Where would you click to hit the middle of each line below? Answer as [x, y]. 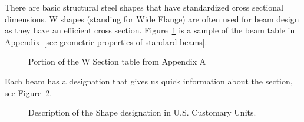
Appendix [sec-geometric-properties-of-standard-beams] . [106, 41]
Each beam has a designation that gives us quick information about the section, [149, 81]
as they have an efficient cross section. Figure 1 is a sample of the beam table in [150, 30]
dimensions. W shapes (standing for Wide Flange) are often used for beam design [152, 18]
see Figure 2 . [29, 92]
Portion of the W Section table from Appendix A [117, 61]
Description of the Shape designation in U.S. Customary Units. [142, 112]
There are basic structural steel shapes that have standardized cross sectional [144, 7]
